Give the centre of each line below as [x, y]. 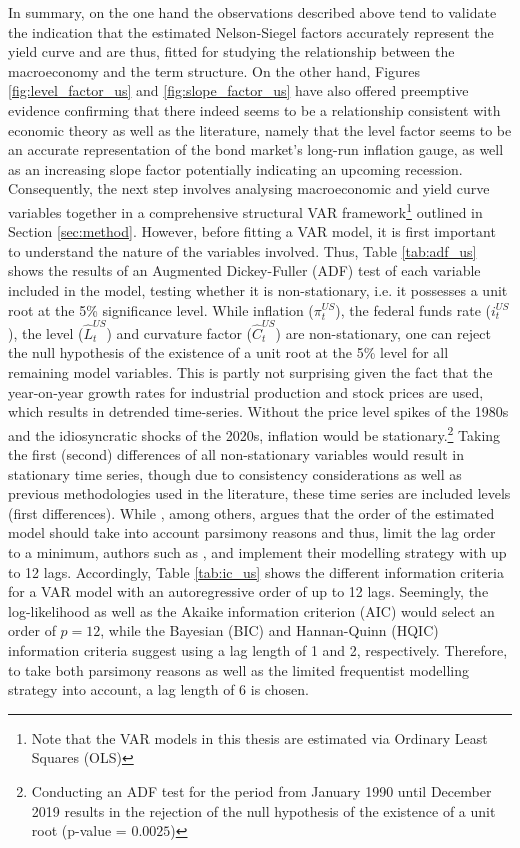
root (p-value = [79, 830]
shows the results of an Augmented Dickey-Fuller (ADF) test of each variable [244, 270]
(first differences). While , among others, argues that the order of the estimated [251, 512]
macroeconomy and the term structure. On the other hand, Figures [214, 70]
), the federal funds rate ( [413, 309]
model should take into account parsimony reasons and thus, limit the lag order [252, 532]
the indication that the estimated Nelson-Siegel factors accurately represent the [251, 31]
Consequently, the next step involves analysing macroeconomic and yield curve [249, 188]
